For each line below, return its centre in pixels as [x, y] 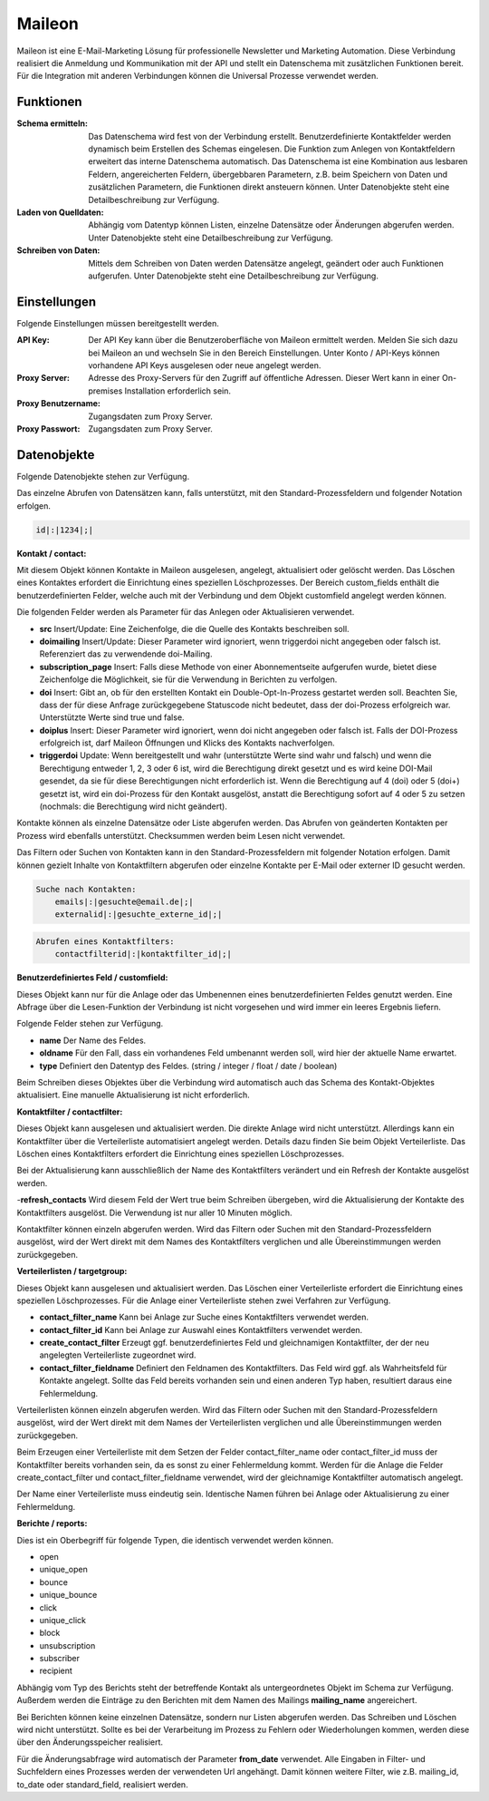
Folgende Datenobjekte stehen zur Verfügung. [103, 476]
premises [105, 391]
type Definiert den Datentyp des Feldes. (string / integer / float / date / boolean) [188, 1066]
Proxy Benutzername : [59, 404]
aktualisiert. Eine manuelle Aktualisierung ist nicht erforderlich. [133, 1095]
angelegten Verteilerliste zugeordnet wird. [118, 1355]
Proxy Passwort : [48, 428]
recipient [56, 1671]
